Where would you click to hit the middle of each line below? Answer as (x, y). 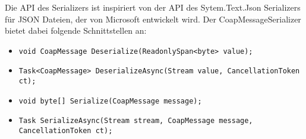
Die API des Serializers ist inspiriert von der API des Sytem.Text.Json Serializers (153, 7)
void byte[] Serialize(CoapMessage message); (110, 101)
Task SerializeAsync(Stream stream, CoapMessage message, (136, 121)
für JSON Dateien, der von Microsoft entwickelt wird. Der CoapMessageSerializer (153, 19)
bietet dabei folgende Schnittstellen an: (76, 30)
